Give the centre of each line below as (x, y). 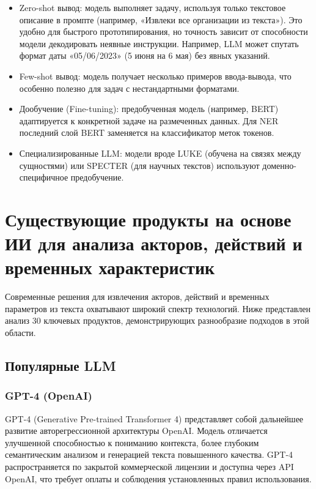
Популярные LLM (61, 365)
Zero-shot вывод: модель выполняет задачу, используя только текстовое (152, 7)
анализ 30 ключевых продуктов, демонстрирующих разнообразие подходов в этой (157, 320)
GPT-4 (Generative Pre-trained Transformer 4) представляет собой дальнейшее (154, 418)
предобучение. (97, 177)
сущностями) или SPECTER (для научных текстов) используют (139, 165)
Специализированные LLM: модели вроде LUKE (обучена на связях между (160, 153)
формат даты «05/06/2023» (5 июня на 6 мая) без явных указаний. (145, 55)
